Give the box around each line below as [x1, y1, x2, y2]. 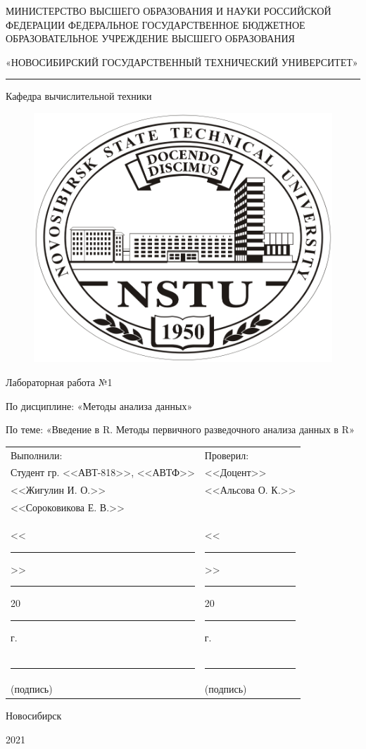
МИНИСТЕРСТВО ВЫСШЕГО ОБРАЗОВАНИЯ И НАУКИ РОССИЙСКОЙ [6, 4, 332, 18]
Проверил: [204, 447, 249, 462]
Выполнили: [11, 447, 63, 462]
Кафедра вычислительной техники [6, 89, 152, 103]
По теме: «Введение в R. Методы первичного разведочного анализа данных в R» [6, 422, 355, 437]
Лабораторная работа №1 [6, 375, 113, 390]
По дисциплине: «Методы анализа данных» [6, 398, 193, 413]
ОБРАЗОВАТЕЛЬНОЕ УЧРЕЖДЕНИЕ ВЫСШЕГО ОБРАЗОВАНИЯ [6, 31, 295, 46]
